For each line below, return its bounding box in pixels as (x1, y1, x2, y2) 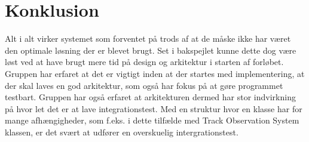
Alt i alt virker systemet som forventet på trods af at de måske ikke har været (5, 32, 291, 45)
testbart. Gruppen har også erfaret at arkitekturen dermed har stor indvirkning (5, 91, 296, 103)
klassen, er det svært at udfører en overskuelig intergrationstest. (5, 125, 238, 138)
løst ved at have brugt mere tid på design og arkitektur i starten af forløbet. (5, 55, 284, 68)
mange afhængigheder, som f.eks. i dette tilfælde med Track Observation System (5, 114, 299, 126)
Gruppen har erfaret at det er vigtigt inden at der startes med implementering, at (5, 67, 305, 79)
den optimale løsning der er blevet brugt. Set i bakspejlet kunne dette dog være (5, 44, 296, 56)
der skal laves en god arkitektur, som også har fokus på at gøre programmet (5, 79, 283, 91)
